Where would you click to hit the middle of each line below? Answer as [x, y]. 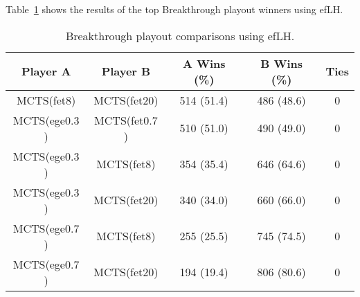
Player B [126, 71]
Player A [46, 71]
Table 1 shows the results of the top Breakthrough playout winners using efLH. [174, 9]
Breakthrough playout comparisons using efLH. [180, 35]
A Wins [204, 63]
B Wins [282, 63]
